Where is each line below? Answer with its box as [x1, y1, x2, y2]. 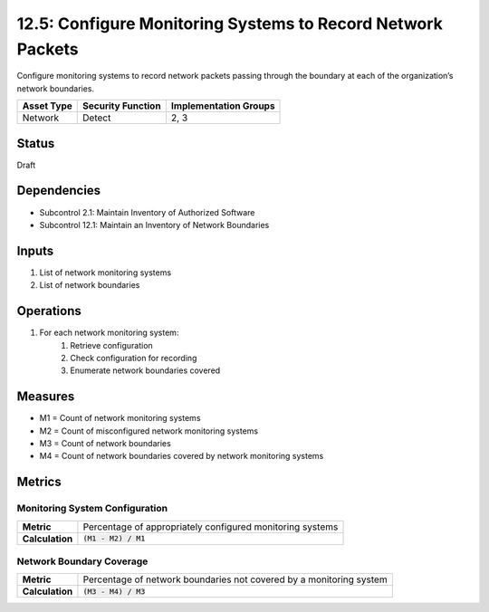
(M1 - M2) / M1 [82, 534, 146, 543]
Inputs [16, 243, 54, 258]
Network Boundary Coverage [16, 555, 149, 568]
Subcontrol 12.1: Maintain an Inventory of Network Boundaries [39, 219, 270, 230]
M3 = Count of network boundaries [39, 438, 171, 448]
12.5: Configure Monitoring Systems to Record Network [16, 14, 444, 33]
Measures [16, 389, 75, 405]
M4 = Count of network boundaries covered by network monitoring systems [39, 451, 324, 462]
